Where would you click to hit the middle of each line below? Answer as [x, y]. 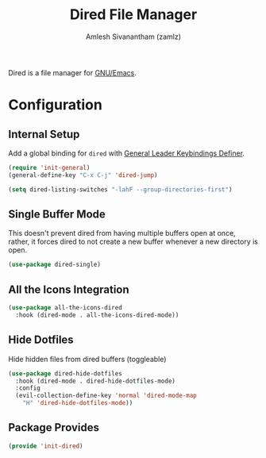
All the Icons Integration [69, 289]
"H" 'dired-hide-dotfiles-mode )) [78, 403]
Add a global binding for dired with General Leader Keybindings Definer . [126, 153]
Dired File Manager [133, 15]
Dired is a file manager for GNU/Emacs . [73, 72]
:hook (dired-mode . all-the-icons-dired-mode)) [97, 315]
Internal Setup [44, 134]
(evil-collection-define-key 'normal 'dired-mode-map [106, 396]
